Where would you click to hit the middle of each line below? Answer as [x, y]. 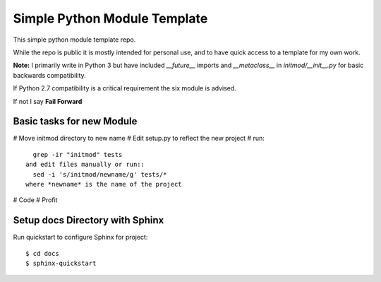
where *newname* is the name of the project [104, 184]
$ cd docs [42, 253]
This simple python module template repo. [74, 40]
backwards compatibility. [49, 75]
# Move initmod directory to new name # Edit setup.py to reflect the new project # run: [139, 139]
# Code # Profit [35, 200]
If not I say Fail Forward [48, 101]
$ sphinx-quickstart [61, 264]
